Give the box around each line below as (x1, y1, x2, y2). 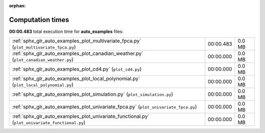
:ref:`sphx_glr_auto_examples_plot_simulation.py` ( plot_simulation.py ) (12, 91, 174, 98)
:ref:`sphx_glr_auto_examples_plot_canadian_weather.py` (12, 50, 143, 57)
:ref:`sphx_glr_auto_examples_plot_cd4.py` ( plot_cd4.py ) (12, 66, 142, 73)
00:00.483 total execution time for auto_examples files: (9, 28, 124, 34)
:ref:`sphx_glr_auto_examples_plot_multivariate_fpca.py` (12, 37, 142, 44)
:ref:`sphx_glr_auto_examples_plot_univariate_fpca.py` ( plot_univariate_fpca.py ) (12, 104, 197, 110)
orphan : (9, 3, 26, 8)
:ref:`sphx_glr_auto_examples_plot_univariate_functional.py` (12, 113, 150, 120)
